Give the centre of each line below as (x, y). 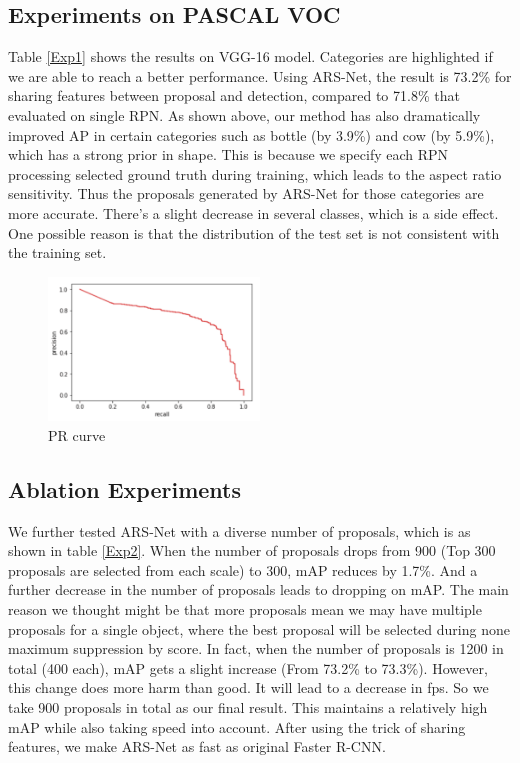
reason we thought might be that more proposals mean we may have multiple (245, 609)
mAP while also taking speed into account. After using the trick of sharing (237, 726)
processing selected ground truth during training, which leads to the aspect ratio (255, 173)
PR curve (77, 434)
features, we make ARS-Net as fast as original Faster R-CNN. (197, 746)
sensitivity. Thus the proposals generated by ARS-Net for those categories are (246, 193)
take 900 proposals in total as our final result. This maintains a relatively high (248, 706)
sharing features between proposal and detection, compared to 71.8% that (234, 95)
